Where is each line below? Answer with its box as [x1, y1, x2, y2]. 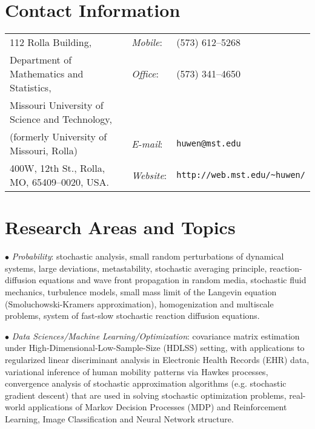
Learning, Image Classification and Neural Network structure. [5, 412, 234, 425]
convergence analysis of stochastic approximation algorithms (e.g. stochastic [5, 377, 287, 390]
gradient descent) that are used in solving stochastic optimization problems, [5, 388, 287, 401]
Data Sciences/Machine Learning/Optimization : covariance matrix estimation [12, 329, 300, 342]
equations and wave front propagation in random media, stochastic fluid [39, 273, 307, 286]
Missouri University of [10, 98, 104, 113]
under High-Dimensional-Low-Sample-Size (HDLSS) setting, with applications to [5, 341, 305, 354]
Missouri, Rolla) [10, 143, 78, 158]
